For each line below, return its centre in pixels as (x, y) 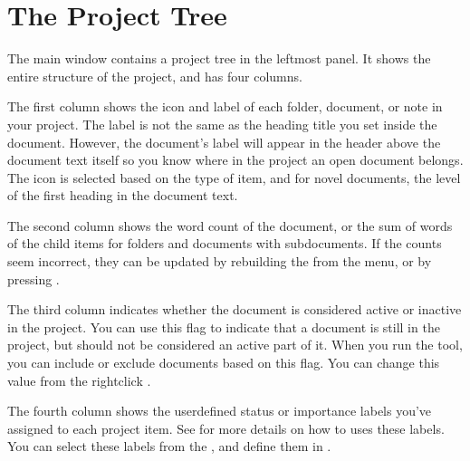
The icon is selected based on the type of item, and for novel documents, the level (234, 177)
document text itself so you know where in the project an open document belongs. (235, 160)
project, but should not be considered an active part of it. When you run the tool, (235, 345)
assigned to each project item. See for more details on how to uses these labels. (226, 428)
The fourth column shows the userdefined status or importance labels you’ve (220, 411)
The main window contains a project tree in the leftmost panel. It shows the (219, 58)
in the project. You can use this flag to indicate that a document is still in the (224, 327)
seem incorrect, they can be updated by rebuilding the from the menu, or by (220, 261)
